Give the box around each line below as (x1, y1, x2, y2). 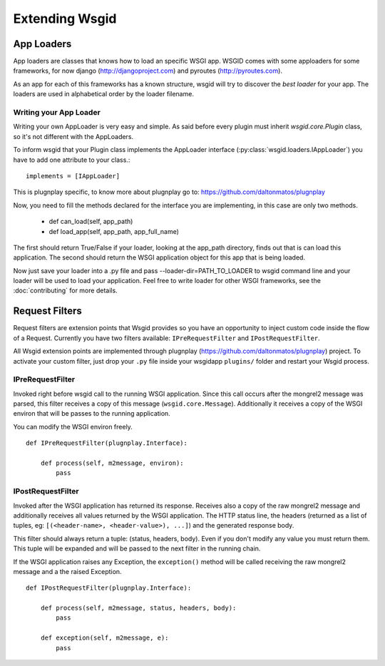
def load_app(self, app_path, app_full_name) (48, 227, 180, 235)
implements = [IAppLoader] (26, 172, 120, 180)
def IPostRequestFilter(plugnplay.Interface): (26, 584, 192, 592)
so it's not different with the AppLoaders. (13, 132, 134, 140)
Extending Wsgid (13, 11, 117, 26)
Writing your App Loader (13, 108, 101, 117)
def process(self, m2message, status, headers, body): (40, 604, 237, 613)
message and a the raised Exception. (13, 567, 122, 575)
